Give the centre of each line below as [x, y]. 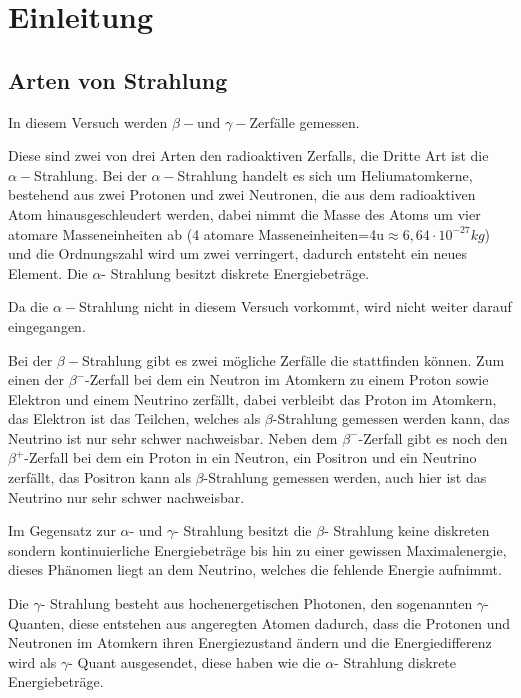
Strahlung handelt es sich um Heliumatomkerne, [325, 174]
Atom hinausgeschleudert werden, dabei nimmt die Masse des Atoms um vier [244, 213]
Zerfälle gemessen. [304, 121]
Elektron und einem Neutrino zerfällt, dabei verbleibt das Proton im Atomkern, [252, 398]
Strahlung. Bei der [90, 174]
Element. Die [48, 272]
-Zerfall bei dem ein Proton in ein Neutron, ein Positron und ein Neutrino [250, 457]
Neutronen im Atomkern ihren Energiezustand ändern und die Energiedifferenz [250, 642]
